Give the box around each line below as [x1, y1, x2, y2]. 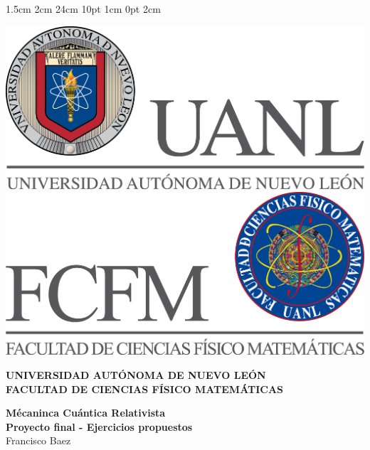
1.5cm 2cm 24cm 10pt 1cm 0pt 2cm [6, 1, 161, 16]
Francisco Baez [6, 433, 71, 448]
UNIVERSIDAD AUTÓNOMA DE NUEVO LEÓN [6, 367, 266, 382]
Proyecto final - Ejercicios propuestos [6, 419, 193, 434]
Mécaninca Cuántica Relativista [6, 405, 166, 420]
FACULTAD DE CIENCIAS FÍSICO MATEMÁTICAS [6, 381, 284, 396]
